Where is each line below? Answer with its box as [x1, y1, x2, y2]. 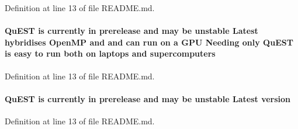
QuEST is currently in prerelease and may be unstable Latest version [5, 92, 291, 104]
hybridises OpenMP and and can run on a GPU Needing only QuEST [5, 36, 293, 48]
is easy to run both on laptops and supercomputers [5, 47, 216, 60]
